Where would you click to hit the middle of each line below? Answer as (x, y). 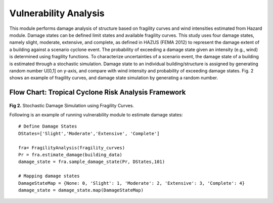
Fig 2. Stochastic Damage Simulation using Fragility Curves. (72, 105)
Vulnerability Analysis (57, 13)
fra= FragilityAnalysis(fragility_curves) (72, 148)
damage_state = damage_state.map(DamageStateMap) (81, 190)
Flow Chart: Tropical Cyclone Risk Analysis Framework (98, 92)
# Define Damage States (48, 126)
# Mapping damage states (49, 176)
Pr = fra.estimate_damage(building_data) (70, 155)
